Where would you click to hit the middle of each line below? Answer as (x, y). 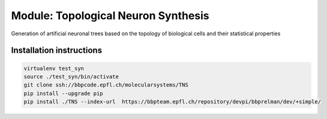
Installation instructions (56, 51)
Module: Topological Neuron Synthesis (110, 16)
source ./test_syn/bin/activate (71, 77)
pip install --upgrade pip (63, 93)
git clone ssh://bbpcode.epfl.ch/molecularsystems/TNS (106, 85)
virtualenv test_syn (54, 68)
